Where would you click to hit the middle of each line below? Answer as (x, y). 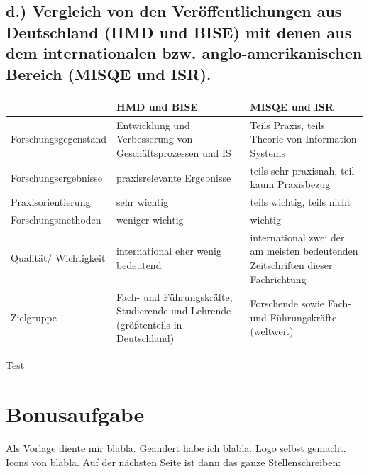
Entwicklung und (153, 125)
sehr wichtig (143, 202)
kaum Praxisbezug (290, 184)
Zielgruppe (34, 317)
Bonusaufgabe (75, 414)
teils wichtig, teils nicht (301, 202)
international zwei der (297, 237)
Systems (268, 152)
